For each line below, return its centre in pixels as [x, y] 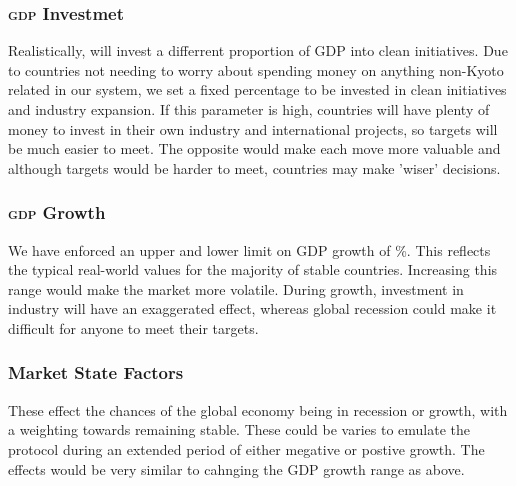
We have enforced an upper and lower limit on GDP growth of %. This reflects [249, 249]
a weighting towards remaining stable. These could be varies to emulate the [239, 429]
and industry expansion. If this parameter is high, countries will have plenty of [249, 109]
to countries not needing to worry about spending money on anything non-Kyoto [256, 69]
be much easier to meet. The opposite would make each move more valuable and [254, 148]
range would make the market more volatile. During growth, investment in [236, 288]
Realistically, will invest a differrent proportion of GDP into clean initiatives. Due [258, 50]
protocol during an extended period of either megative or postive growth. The [246, 448]
